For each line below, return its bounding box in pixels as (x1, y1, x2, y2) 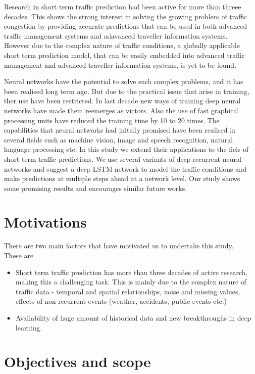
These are (4, 250, 34, 260)
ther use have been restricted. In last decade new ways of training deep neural (4, 95, 241, 106)
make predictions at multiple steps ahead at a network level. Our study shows (4, 173, 240, 184)
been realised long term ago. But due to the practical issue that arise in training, (4, 86, 250, 96)
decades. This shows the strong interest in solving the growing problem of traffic (4, 11, 248, 21)
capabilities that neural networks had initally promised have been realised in (4, 125, 236, 135)
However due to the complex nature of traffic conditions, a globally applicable (4, 40, 240, 50)
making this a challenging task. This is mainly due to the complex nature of (15, 277, 247, 287)
